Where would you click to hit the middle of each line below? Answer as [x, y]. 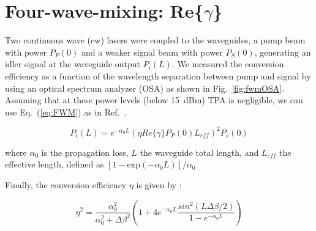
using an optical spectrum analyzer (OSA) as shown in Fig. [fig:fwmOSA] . [145, 88]
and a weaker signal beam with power [152, 52]
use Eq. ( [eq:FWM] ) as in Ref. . [66, 112]
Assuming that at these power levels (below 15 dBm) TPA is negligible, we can [154, 100]
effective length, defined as [55, 164]
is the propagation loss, [85, 152]
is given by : [159, 184]
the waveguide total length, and [199, 152]
